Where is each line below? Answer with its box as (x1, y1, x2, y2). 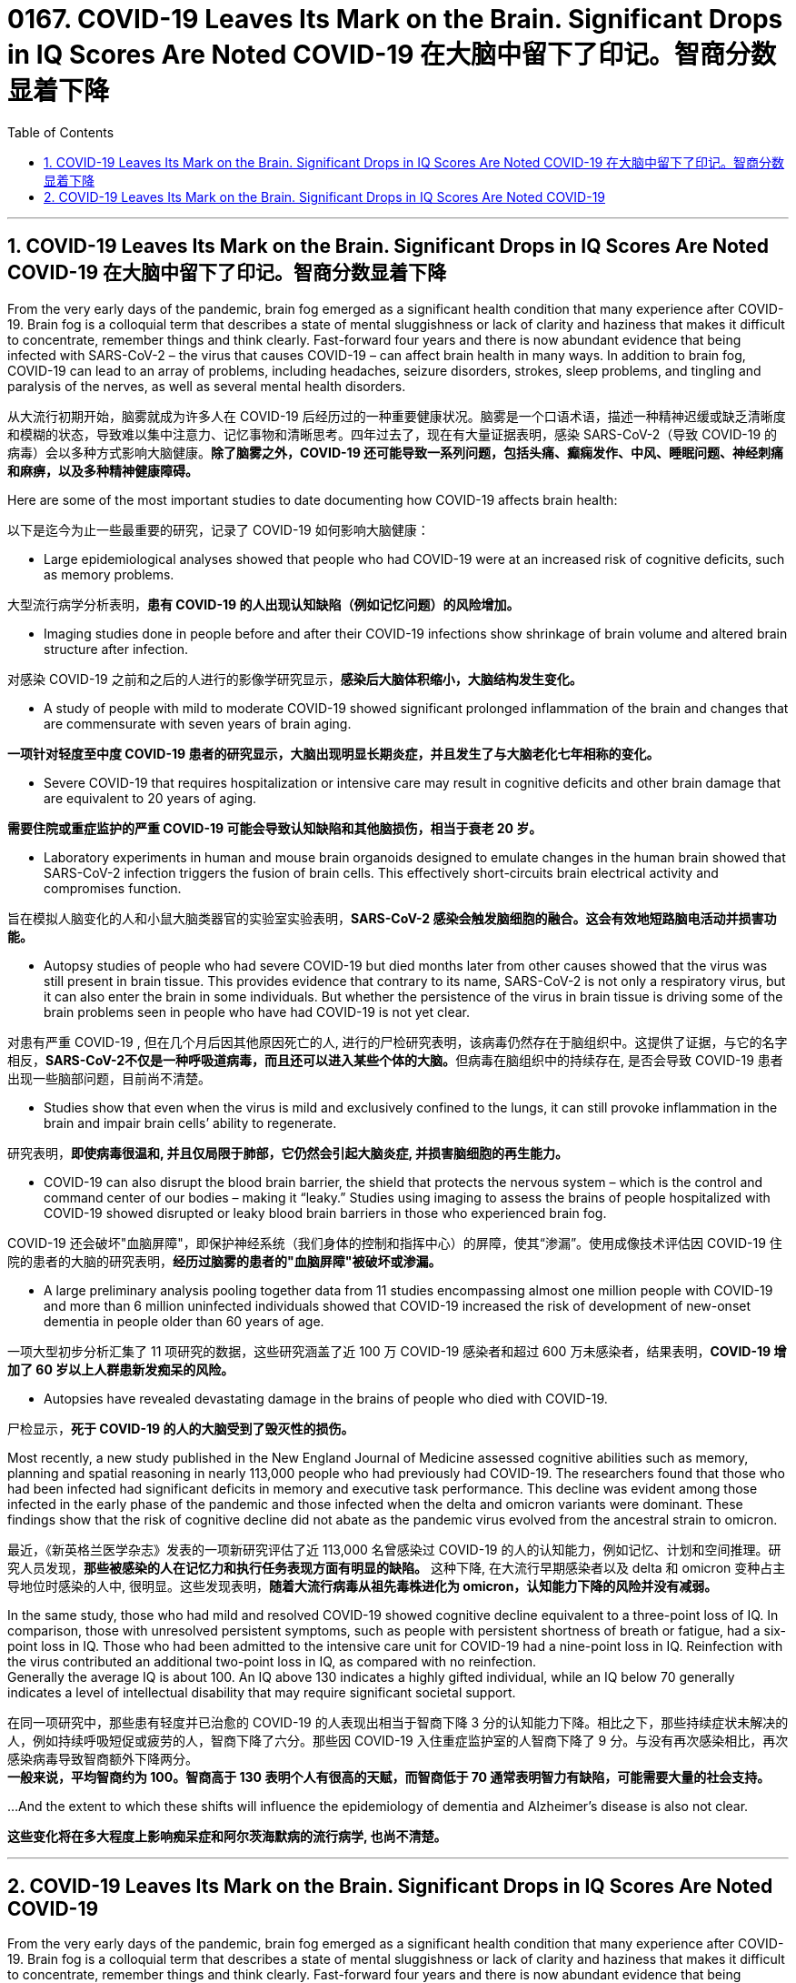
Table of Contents (7, 124, 114, 140)
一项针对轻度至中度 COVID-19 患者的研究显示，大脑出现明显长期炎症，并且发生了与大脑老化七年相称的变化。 (7, 745, 660, 761)
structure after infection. (44, 640, 189, 657)
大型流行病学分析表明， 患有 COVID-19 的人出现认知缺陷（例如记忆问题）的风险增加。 (7, 596, 520, 612)
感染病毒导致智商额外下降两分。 (7, 1750, 198, 1767)
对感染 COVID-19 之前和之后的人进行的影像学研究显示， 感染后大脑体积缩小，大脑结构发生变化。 (7, 670, 582, 687)
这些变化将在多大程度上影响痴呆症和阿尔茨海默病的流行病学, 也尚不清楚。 (7, 1827, 447, 1844)
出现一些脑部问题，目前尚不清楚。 (7, 1070, 211, 1086)
